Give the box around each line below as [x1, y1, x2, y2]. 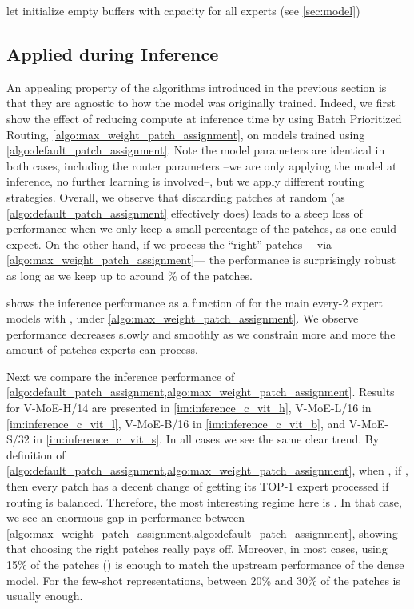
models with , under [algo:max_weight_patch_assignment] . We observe [6, 310, 359, 327]
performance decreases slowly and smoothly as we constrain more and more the [6, 325, 396, 342]
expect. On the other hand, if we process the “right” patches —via [6, 235, 332, 252]
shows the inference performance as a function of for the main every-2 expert [6, 294, 384, 311]
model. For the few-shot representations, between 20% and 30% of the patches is [6, 571, 400, 588]
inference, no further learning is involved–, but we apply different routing [6, 173, 364, 190]
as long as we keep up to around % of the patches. [6, 266, 253, 283]
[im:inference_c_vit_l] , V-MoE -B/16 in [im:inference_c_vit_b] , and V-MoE [6, 415, 385, 431]
